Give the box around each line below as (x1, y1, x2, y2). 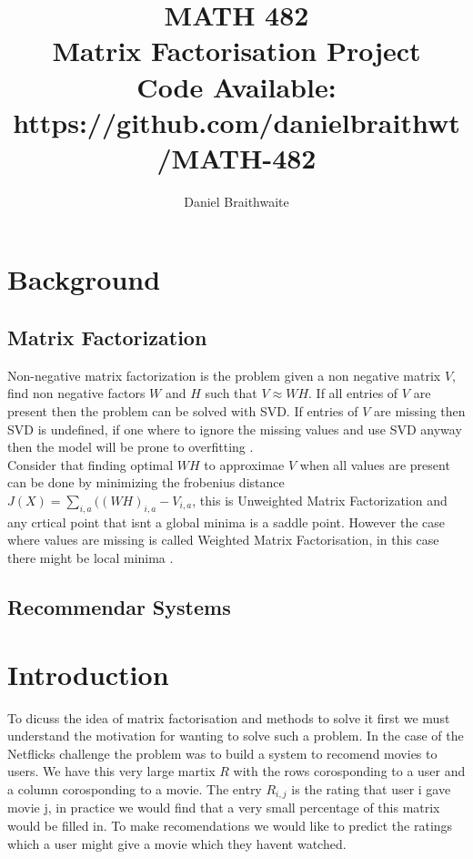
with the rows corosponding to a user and (233, 762, 466, 781)
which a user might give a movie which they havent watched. (7, 833, 347, 853)
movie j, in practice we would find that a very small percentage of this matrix (7, 798, 440, 817)
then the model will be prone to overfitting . (7, 437, 254, 456)
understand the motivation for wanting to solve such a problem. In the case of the (7, 726, 464, 745)
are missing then (374, 402, 466, 421)
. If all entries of (308, 383, 398, 403)
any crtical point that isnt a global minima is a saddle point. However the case (7, 512, 446, 531)
